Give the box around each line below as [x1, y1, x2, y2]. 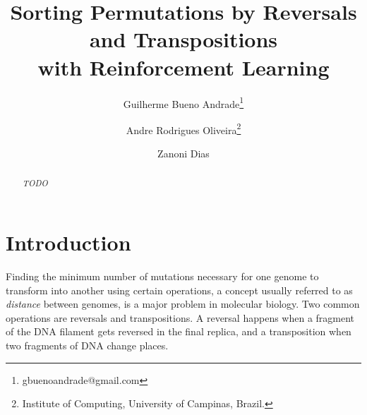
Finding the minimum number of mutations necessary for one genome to [6, 268, 319, 283]
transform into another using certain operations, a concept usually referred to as [6, 282, 353, 297]
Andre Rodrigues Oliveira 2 [126, 120, 241, 137]
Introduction [6, 228, 131, 257]
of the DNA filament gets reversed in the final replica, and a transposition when [6, 324, 351, 339]
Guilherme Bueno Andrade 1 [123, 94, 244, 111]
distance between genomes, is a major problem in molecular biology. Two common [6, 296, 360, 311]
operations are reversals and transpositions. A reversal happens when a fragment [6, 310, 355, 325]
